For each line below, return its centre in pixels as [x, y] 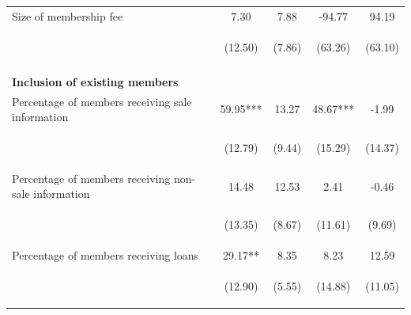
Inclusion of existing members [95, 81]
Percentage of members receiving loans [106, 255]
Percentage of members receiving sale [102, 101]
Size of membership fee [68, 15]
